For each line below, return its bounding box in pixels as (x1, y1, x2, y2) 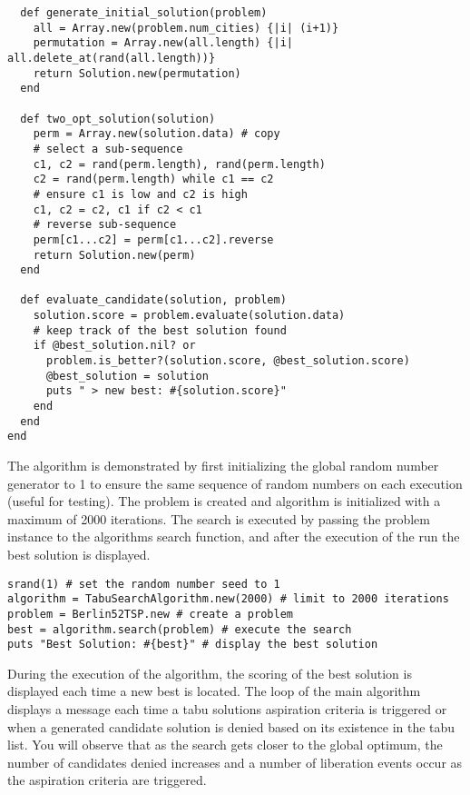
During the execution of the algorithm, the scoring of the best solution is (7, 663, 412, 682)
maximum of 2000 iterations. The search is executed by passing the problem (7, 509, 430, 528)
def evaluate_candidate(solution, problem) (20, 293, 287, 307)
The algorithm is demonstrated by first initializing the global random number (7, 456, 439, 475)
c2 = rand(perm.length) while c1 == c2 (33, 173, 274, 186)
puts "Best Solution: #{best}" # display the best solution (7, 638, 378, 651)
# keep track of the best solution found (33, 323, 287, 337)
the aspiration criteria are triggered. (7, 770, 207, 790)
